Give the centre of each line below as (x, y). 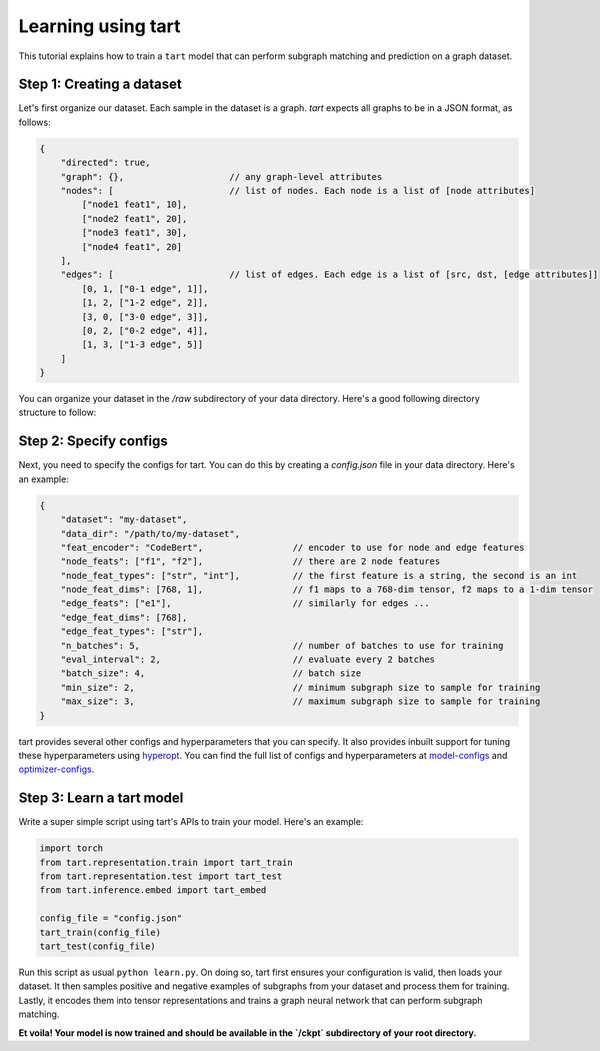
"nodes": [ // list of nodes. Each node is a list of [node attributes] (297, 190)
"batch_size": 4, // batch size (211, 673)
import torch (71, 848)
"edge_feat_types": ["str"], (132, 631)
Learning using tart (99, 26)
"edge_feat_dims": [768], (124, 617)
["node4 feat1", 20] (132, 246)
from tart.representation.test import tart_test (161, 876)
